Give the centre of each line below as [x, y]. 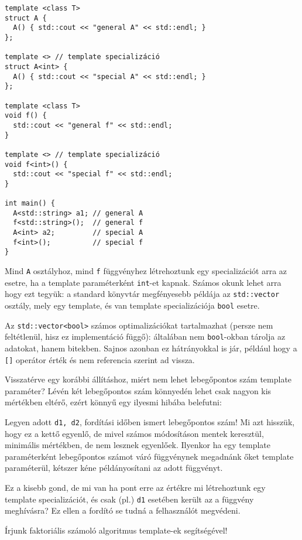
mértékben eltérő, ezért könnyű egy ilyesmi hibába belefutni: [113, 402]
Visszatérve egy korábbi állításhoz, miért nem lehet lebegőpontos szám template [148, 379]
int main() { [30, 204]
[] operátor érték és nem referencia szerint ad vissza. [100, 359]
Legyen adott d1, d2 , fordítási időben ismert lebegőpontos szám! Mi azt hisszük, [150, 422]
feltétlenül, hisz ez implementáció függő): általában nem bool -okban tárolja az [145, 336]
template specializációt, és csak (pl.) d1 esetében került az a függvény [129, 499]
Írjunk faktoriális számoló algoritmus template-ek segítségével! [116, 530]
